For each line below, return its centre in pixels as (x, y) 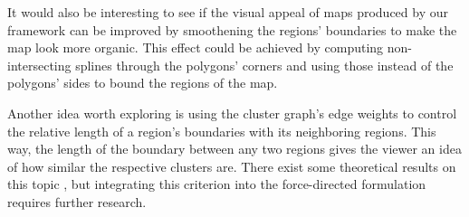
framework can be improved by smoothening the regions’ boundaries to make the (232, 29)
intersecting (39, 65)
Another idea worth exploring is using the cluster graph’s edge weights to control (232, 113)
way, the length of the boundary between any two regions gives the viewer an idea (234, 149)
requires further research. (77, 201)
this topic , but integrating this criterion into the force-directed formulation (217, 184)
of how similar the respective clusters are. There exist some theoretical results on (232, 166)
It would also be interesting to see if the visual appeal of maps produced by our (228, 12)
